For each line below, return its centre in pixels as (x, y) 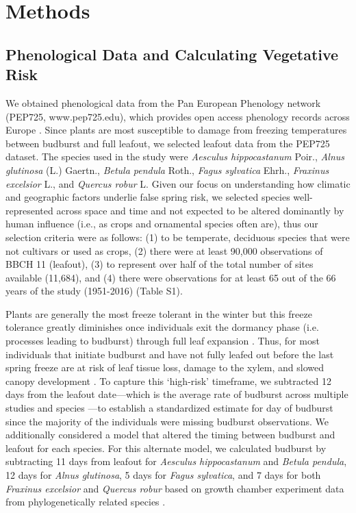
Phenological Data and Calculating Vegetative (172, 54)
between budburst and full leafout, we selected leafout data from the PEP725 (168, 143)
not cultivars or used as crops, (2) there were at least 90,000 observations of (164, 250)
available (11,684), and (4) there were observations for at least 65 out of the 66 (171, 277)
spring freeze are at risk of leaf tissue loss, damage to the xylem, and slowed (165, 367)
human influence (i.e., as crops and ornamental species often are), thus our (162, 224)
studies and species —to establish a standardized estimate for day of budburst (169, 408)
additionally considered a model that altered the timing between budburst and (170, 435)
